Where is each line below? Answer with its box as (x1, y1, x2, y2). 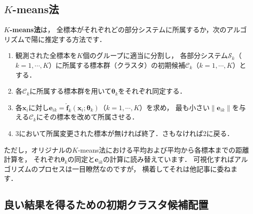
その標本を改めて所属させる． (43, 112, 139, 122)
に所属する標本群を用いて (29, 86, 112, 96)
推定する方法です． (44, 34, 106, 44)
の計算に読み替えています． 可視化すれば (103, 154, 234, 164)
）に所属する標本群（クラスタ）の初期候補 (48, 59, 185, 70)
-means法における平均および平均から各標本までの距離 (78, 144, 249, 155)
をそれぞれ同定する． (118, 86, 187, 96)
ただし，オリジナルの (4, 144, 72, 155)
